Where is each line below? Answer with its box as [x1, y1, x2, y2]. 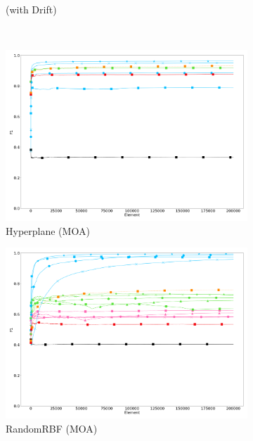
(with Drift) [6, 2, 57, 16]
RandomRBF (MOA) [6, 421, 98, 435]
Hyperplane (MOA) [6, 223, 90, 238]
